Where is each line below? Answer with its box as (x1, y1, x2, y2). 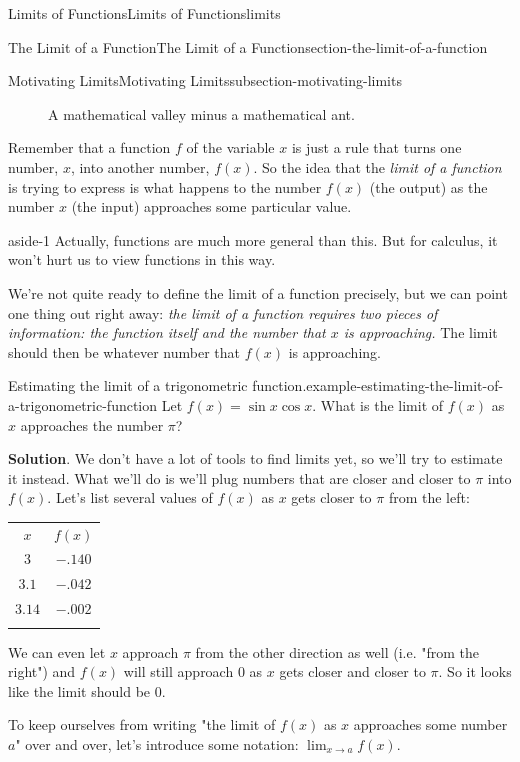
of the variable (186, 137, 275, 158)
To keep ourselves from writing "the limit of (8, 714, 276, 735)
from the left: (388, 487, 470, 508)
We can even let (8, 641, 106, 662)
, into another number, (70, 156, 210, 177)
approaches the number (20, 414, 164, 435)
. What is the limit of (312, 394, 444, 415)
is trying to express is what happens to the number (8, 176, 322, 197)
